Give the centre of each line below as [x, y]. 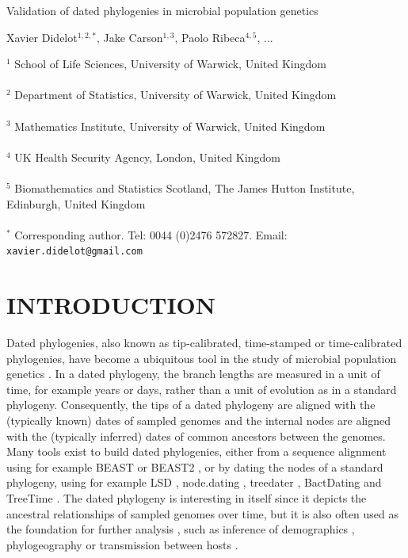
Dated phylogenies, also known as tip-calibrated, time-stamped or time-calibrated [204, 343]
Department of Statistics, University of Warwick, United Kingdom [175, 95]
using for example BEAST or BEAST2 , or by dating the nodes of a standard [195, 466]
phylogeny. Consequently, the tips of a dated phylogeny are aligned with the [191, 405]
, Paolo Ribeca [210, 37]
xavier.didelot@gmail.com [74, 252]
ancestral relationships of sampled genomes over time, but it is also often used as [203, 513]
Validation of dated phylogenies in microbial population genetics [162, 10]
